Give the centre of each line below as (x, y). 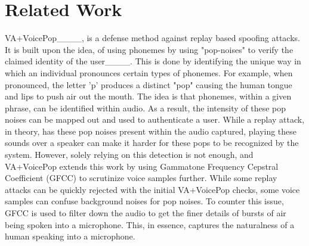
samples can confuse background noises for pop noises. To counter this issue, (144, 201)
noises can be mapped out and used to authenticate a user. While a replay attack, (155, 119)
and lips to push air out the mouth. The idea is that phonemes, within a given (148, 96)
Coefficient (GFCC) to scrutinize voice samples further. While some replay (141, 178)
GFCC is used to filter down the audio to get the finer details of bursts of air (146, 213)
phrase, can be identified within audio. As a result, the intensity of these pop (146, 108)
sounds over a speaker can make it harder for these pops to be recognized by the (152, 143)
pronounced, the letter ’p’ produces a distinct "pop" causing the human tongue (149, 84)
